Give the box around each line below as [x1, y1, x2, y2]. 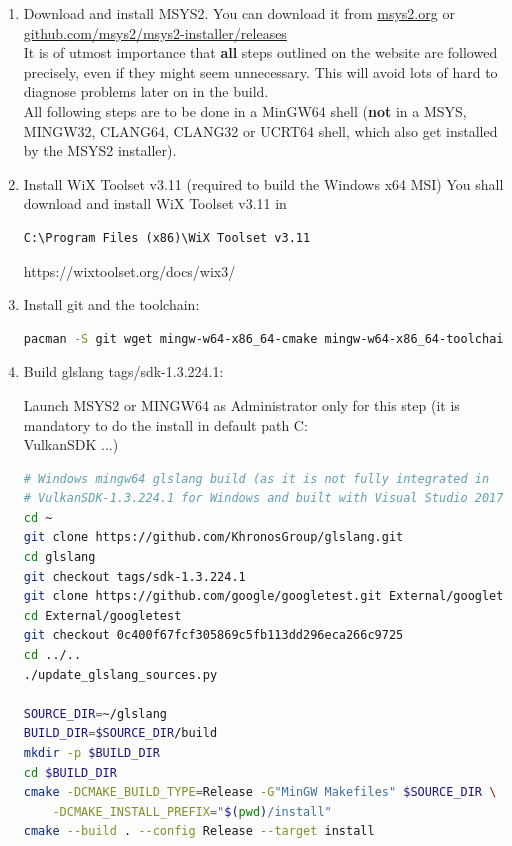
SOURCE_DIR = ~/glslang [23, 706, 167, 721]
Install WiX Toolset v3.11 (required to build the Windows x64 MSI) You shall [23, 173, 504, 194]
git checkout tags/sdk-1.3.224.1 [23, 569, 246, 584]
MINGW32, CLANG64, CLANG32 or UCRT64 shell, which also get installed [23, 120, 498, 141]
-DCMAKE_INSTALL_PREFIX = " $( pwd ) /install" [52, 804, 332, 819]
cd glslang [23, 550, 96, 565]
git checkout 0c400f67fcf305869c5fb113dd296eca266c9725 [23, 628, 404, 643]
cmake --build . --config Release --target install [23, 824, 375, 839]
